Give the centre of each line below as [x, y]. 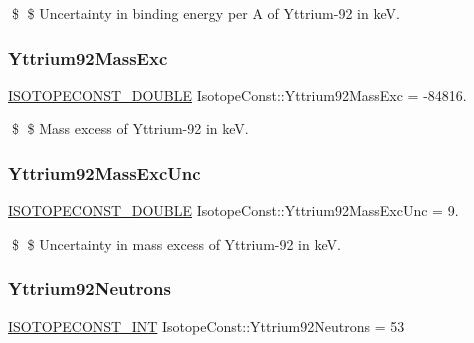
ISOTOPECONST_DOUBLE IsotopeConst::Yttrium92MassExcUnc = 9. [233, 210]
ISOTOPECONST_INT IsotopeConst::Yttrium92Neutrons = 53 [206, 325]
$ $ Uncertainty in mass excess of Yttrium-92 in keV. [176, 243]
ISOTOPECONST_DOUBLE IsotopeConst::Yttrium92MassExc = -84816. [237, 94]
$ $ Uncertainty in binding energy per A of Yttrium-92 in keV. [205, 13]
